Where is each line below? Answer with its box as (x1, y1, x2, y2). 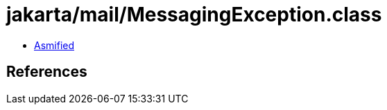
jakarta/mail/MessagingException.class (6, 3, 382, 26)
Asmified (34, 39, 75, 51)
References (6, 63, 87, 81)
